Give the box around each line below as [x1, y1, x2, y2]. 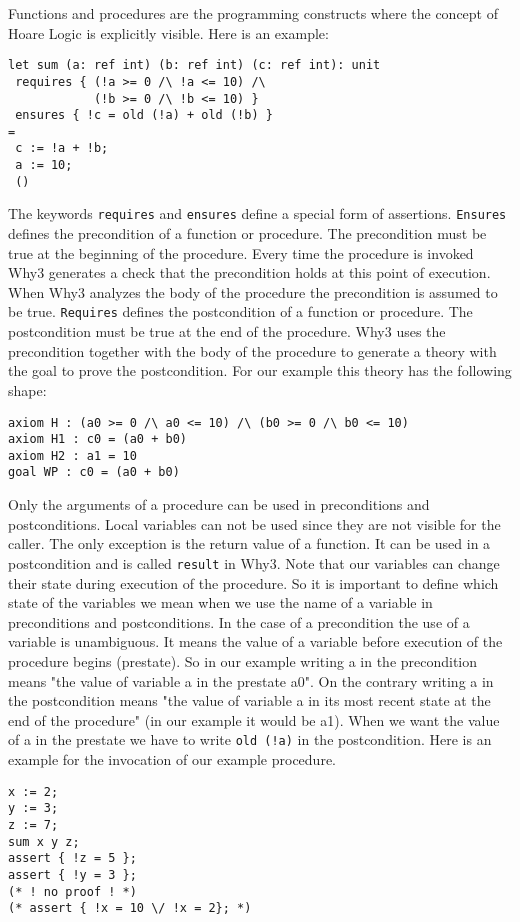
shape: [8, 379, 47, 400]
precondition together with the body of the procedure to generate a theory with [8, 340, 497, 361]
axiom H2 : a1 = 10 [8, 448, 137, 463]
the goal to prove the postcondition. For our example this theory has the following [8, 360, 512, 381]
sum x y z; [8, 834, 80, 849]
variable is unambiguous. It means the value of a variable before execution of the [8, 631, 503, 652]
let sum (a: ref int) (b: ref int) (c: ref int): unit [8, 58, 381, 73]
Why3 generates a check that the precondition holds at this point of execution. [8, 262, 491, 283]
